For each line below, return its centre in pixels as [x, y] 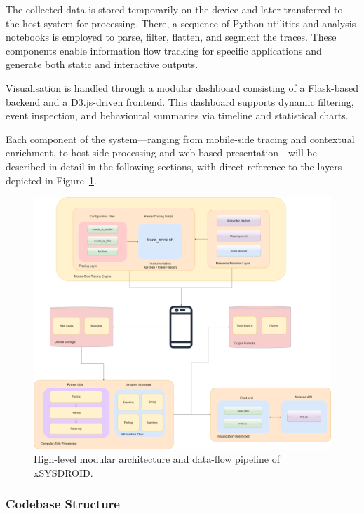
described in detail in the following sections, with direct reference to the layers [174, 166]
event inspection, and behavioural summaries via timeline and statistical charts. [177, 115]
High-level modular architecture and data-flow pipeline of [157, 459]
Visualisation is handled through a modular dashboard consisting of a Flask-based [182, 87]
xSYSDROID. [63, 472]
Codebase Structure [63, 504]
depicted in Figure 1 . [51, 180]
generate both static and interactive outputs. [102, 64]
